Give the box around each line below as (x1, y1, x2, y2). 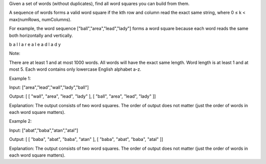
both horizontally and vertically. (9, 32, 73, 38)
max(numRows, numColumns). (9, 16, 71, 22)
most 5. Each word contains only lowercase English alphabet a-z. (9, 66, 141, 72)
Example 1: (9, 75, 31, 81)
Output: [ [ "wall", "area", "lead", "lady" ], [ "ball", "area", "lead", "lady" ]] (9, 93, 156, 99)
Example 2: (9, 118, 32, 124)
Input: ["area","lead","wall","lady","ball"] (9, 84, 89, 90)
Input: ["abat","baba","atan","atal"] (9, 127, 78, 133)
